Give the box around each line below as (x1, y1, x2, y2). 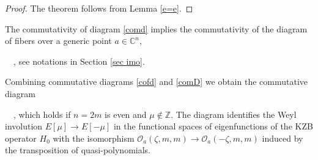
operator (5, 131, 37, 144)
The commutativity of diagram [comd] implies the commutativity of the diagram (5, 22, 308, 35)
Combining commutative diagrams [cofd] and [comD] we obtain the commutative (5, 75, 308, 88)
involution (5, 120, 43, 133)
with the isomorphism (53, 131, 135, 144)
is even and (105, 107, 147, 120)
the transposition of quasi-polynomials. (5, 144, 150, 156)
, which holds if (13, 107, 71, 120)
